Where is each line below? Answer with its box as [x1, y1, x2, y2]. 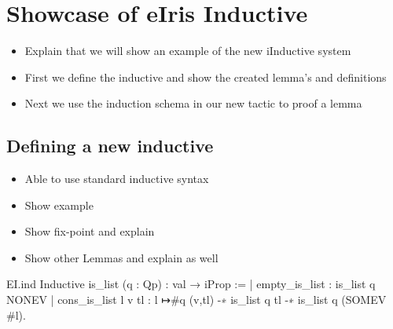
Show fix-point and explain [24, 223, 155, 239]
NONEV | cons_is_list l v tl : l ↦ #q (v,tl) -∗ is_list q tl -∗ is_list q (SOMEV [6, 291, 387, 308]
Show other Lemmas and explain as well [24, 249, 219, 265]
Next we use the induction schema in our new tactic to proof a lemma [24, 95, 362, 111]
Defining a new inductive [6, 133, 214, 158]
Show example [24, 196, 94, 213]
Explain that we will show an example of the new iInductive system [24, 42, 351, 59]
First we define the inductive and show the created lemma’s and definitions [24, 68, 387, 85]
